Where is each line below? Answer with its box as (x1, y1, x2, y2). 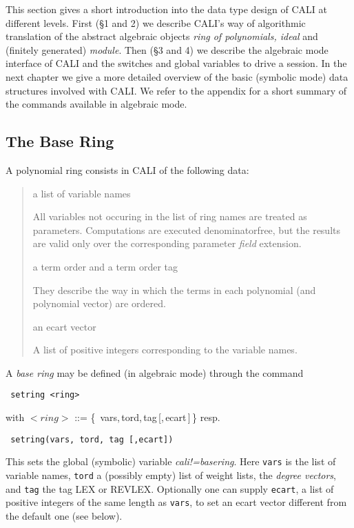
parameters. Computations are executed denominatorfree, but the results (32, 222, 341, 237)
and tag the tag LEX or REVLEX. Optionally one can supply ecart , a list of (6, 481, 334, 496)
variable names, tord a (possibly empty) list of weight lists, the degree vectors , (6, 468, 336, 482)
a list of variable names (32, 186, 131, 200)
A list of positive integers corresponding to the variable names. (32, 342, 298, 357)
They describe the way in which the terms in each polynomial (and (32, 282, 316, 297)
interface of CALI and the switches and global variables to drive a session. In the (6, 56, 347, 70)
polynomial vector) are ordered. (32, 296, 166, 311)
